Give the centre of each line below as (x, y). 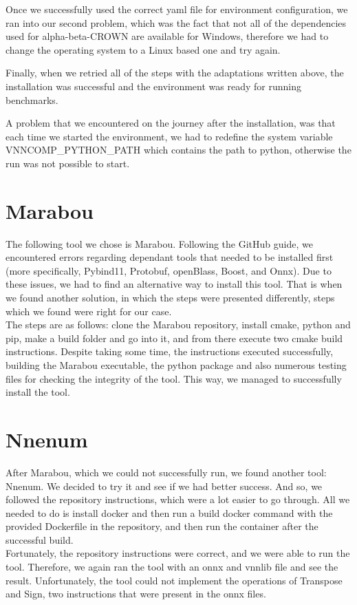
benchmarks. (32, 99)
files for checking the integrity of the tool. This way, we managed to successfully (174, 378)
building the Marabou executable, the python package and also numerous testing (176, 365)
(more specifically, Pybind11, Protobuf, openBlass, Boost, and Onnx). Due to (169, 270)
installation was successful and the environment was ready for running (153, 86)
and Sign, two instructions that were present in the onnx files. (136, 594)
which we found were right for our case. (89, 311)
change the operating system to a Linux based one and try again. (143, 49)
